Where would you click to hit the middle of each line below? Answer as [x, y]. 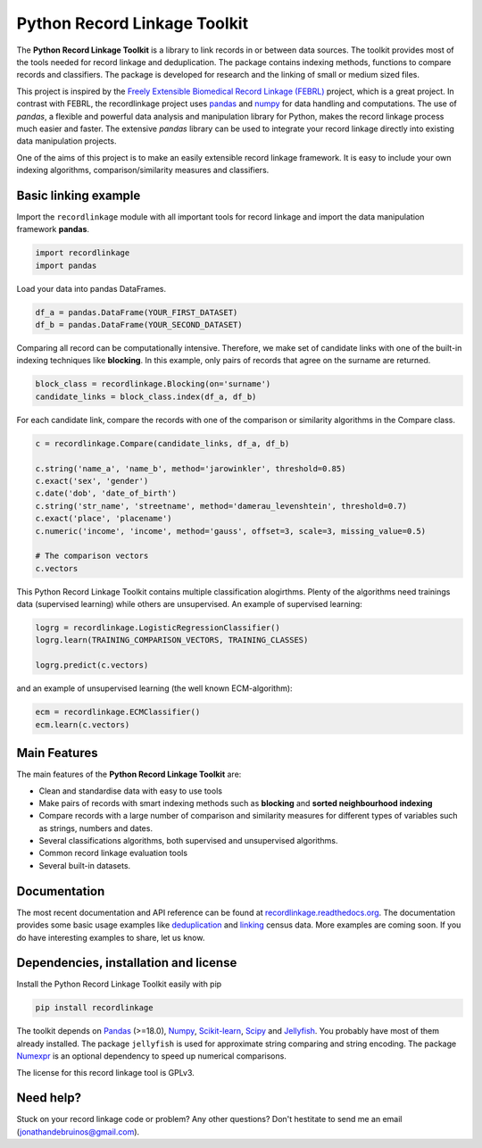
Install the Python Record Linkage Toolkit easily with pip [119, 984]
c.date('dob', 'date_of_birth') [106, 494]
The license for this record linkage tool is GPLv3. [106, 1072]
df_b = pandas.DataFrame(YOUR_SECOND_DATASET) [139, 325]
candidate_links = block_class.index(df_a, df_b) [146, 396]
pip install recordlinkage [94, 1008]
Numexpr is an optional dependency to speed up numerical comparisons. [152, 1056]
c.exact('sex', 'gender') [92, 481]
